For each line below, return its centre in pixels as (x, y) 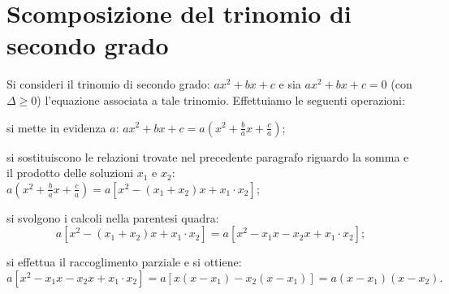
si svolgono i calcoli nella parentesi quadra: (113, 217)
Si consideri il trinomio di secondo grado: (108, 84)
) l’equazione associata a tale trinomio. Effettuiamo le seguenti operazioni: (221, 99)
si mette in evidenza (56, 127)
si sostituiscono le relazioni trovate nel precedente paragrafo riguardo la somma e (208, 156)
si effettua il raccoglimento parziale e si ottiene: (124, 262)
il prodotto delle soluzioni (70, 173)
